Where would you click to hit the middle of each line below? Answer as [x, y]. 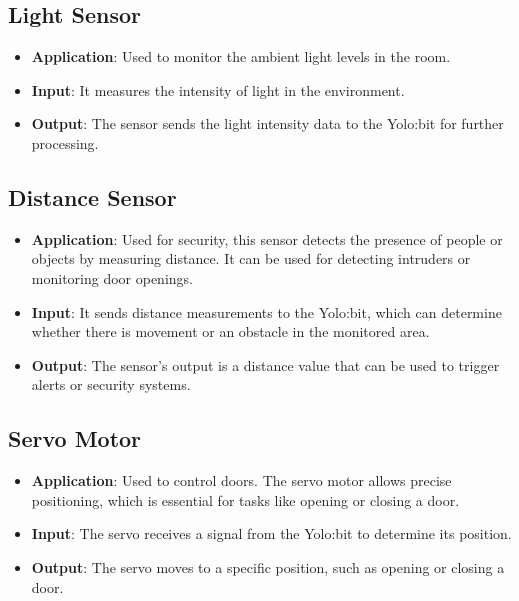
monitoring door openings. [112, 277]
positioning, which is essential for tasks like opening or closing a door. [245, 499]
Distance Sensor [92, 196]
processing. [65, 142]
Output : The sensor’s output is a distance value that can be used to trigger [265, 364]
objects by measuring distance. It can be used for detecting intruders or [251, 258]
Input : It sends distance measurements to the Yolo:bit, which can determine [266, 311]
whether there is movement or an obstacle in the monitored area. [230, 331]
